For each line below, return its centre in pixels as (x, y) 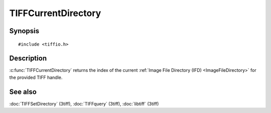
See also (23, 92)
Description (28, 59)
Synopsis (24, 31)
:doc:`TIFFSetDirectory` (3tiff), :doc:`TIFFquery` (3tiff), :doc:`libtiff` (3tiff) (84, 103)
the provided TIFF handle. (36, 77)
